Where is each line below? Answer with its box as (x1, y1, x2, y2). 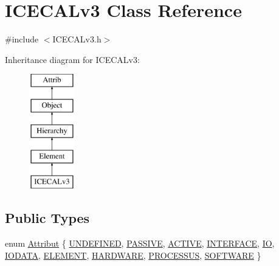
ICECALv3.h (52, 33, 102, 45)
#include (5, 33, 39, 45)
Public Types (5, 208, 90, 227)
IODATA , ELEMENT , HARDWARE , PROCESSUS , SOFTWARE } (5, 248, 261, 261)
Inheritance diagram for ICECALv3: (5, 53, 140, 65)
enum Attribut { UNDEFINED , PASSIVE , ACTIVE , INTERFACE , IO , (5, 237, 275, 250)
